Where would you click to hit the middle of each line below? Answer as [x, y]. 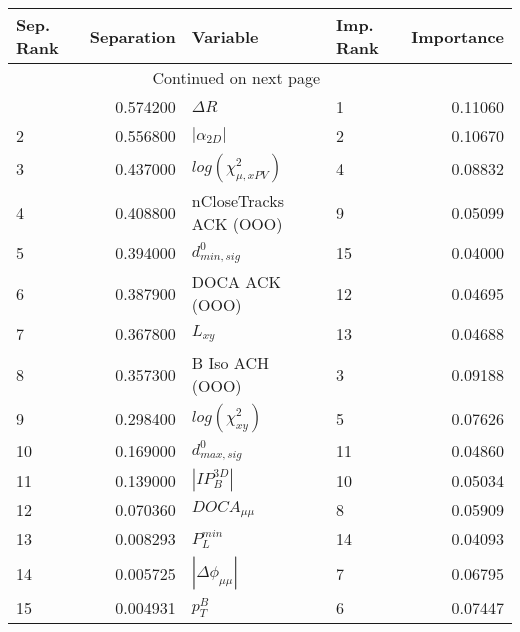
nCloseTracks [238, 200]
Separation [132, 36]
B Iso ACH [230, 362]
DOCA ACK [236, 281]
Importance [457, 36]
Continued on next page [236, 77]
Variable [225, 36]
